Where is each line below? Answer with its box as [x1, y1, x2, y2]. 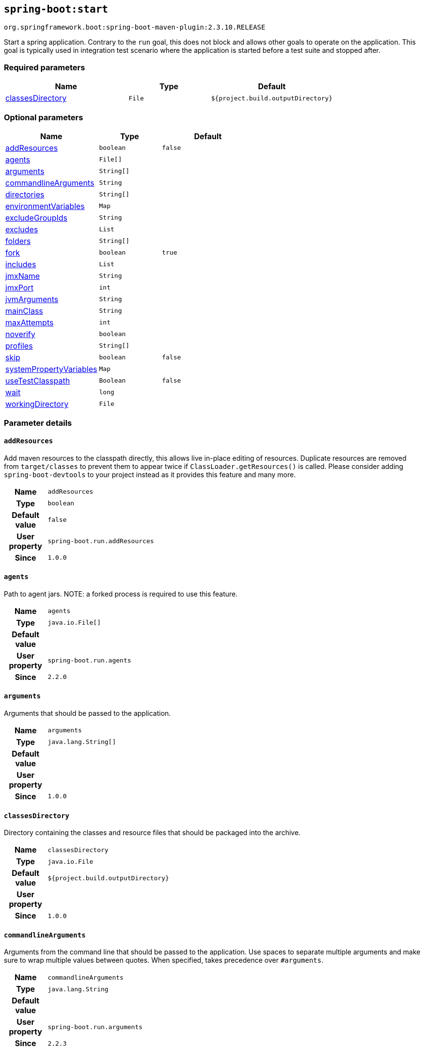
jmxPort [5, 282, 33, 292]
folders [5, 236, 31, 246]
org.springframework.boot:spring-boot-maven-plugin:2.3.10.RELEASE [4, 23, 266, 32]
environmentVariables [5, 201, 85, 211]
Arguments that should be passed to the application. [4, 709, 171, 717]
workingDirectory [5, 399, 69, 409]
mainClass [5, 306, 43, 316]
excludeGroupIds [5, 212, 68, 223]
